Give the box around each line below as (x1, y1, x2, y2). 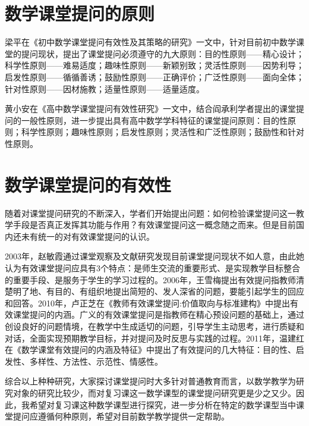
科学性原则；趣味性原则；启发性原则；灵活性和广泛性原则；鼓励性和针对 (21, 126, 304, 138)
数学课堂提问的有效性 (5, 172, 172, 196)
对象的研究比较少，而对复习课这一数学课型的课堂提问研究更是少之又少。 (12, 386, 296, 399)
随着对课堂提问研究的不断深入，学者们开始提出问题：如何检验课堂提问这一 (5, 206, 296, 219)
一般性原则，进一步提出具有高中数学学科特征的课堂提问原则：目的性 (21, 114, 288, 126)
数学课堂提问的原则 (5, 1, 155, 26)
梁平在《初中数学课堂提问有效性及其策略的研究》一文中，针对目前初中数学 (5, 36, 296, 48)
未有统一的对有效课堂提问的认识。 (21, 230, 154, 242)
